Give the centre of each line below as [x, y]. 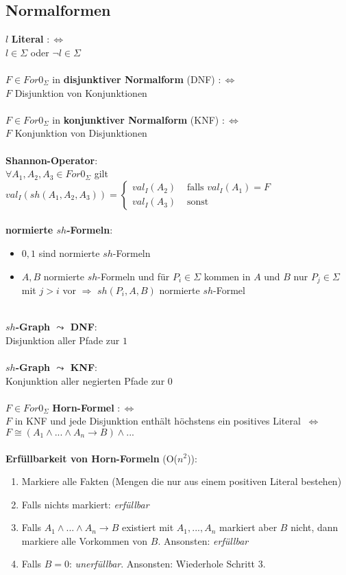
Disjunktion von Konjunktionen [81, 92]
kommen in [227, 276]
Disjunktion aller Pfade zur [63, 340]
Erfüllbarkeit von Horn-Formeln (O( [92, 458]
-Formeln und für [134, 276]
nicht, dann [314, 527]
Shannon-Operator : [52, 160]
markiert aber [248, 527]
